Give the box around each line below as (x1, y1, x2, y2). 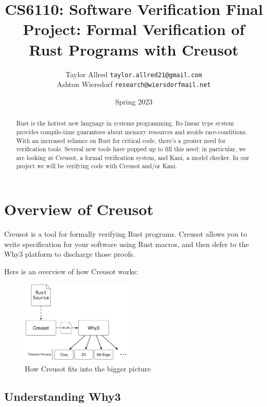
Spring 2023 (115, 96, 153, 107)
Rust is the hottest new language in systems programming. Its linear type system (16, 119, 234, 128)
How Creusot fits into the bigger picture (25, 363, 151, 374)
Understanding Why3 (4, 388, 121, 404)
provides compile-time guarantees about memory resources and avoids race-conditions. (16, 127, 247, 136)
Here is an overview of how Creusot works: (4, 266, 138, 276)
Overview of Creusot (4, 199, 154, 220)
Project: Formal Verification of (23, 19, 245, 40)
